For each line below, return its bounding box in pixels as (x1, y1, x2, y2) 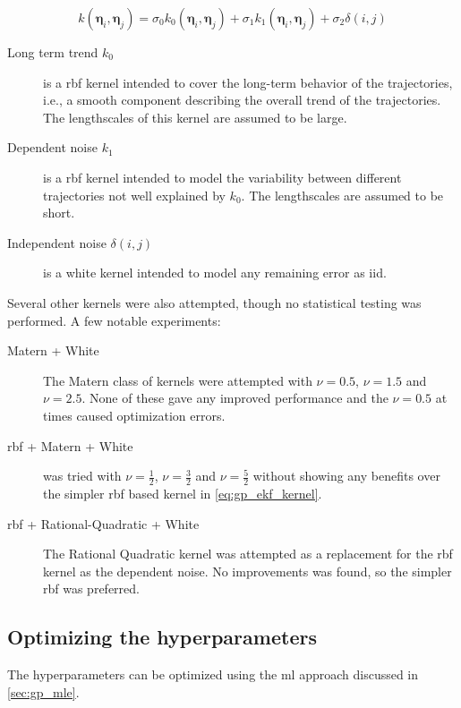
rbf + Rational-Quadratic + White (7, 514, 200, 533)
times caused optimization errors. (43, 405, 226, 424)
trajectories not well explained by (43, 185, 226, 204)
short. (43, 203, 75, 222)
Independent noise (7, 233, 107, 252)
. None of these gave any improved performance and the (81, 388, 388, 407)
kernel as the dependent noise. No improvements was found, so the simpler (43, 561, 452, 580)
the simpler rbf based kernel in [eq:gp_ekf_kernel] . (43, 483, 322, 502)
